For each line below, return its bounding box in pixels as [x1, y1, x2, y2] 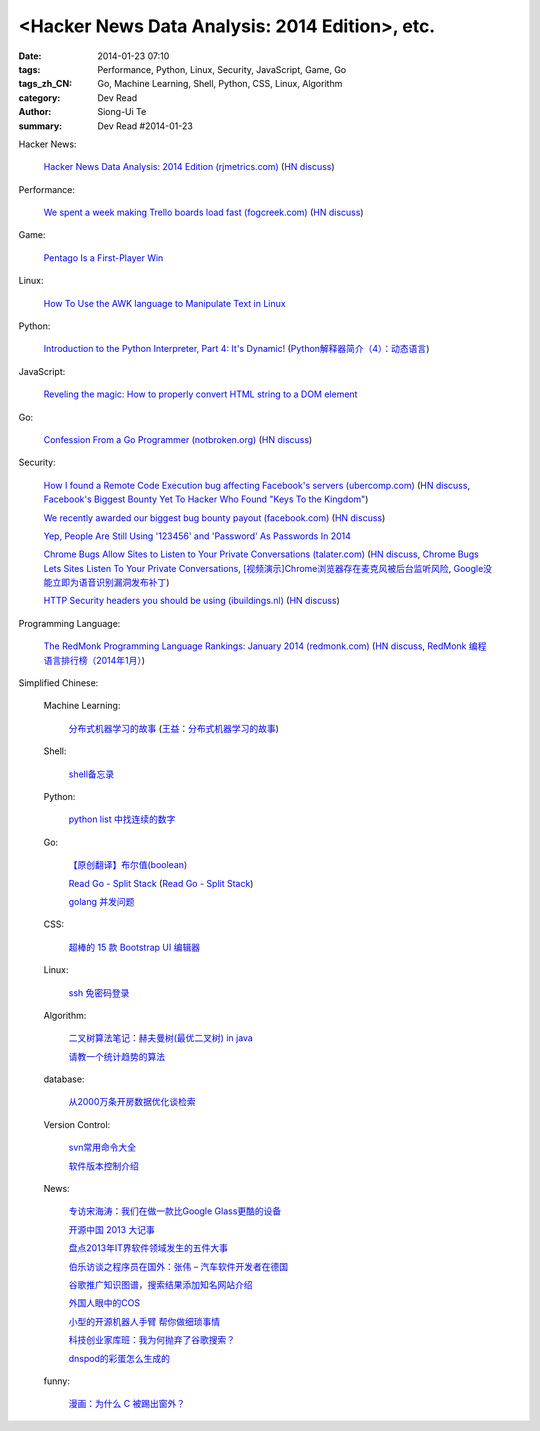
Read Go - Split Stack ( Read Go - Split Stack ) [68, 877, 254, 889]
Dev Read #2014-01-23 [97, 120, 194, 132]
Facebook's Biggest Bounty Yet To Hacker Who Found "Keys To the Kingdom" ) [43, 493, 369, 505]
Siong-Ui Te [97, 106, 147, 118]
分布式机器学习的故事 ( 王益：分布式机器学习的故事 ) [68, 722, 280, 734]
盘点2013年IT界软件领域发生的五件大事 [68, 1242, 229, 1254]
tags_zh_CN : [18, 78, 73, 90]
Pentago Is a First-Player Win [43, 251, 164, 264]
